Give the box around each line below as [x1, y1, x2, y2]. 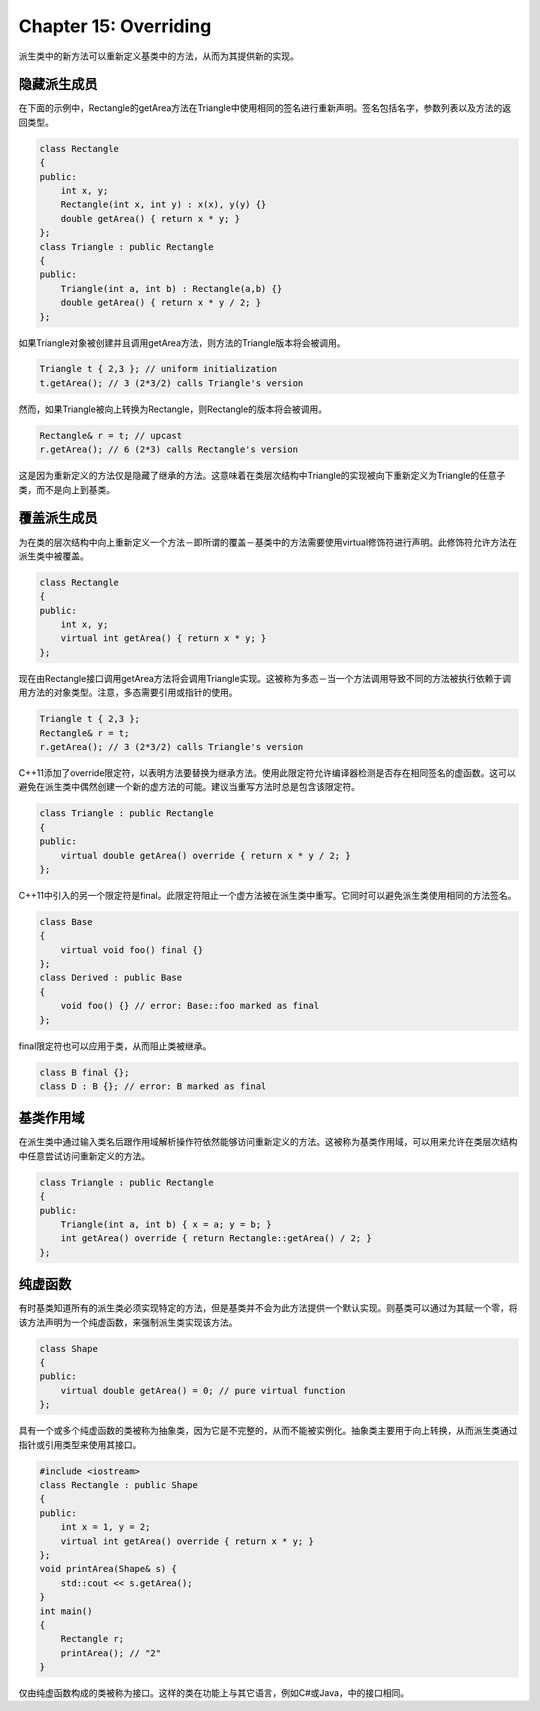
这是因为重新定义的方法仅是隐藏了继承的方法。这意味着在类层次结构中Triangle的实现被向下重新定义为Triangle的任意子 [18, 470, 506, 482]
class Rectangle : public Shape [39, 1479, 199, 1490]
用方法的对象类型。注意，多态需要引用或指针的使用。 [18, 686, 238, 699]
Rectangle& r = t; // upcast [39, 430, 183, 441]
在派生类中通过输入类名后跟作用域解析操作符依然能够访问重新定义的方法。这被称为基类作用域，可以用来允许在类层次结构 [18, 1136, 518, 1148]
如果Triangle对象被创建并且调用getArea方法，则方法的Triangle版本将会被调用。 [18, 336, 346, 349]
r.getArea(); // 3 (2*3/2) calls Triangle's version [39, 741, 304, 752]
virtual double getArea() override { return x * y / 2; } [60, 850, 351, 861]
